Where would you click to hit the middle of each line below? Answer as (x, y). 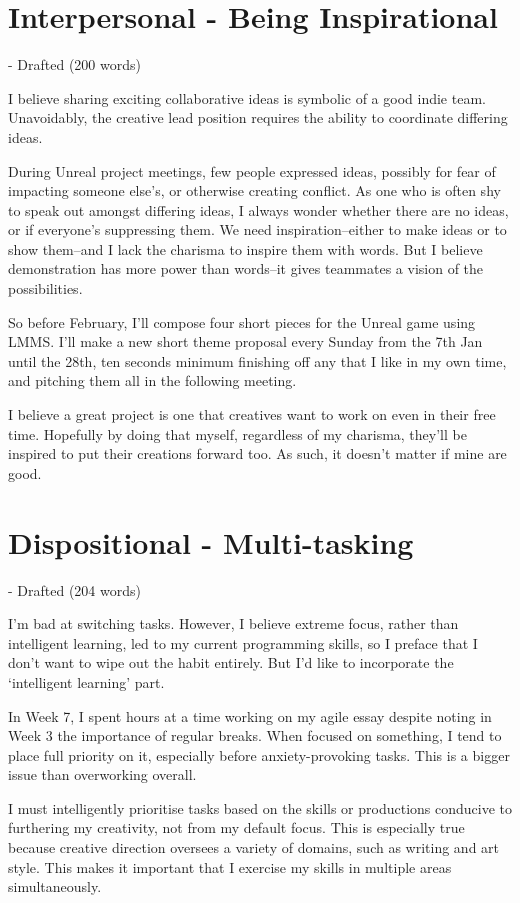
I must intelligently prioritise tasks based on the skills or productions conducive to (260, 807)
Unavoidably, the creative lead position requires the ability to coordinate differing (258, 117)
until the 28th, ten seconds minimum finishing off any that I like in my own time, (257, 360)
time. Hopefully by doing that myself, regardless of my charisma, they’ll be (237, 433)
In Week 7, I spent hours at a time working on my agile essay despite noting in (250, 715)
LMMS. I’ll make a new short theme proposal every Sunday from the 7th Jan (245, 341)
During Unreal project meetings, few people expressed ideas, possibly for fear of (252, 170)
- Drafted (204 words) (74, 589)
